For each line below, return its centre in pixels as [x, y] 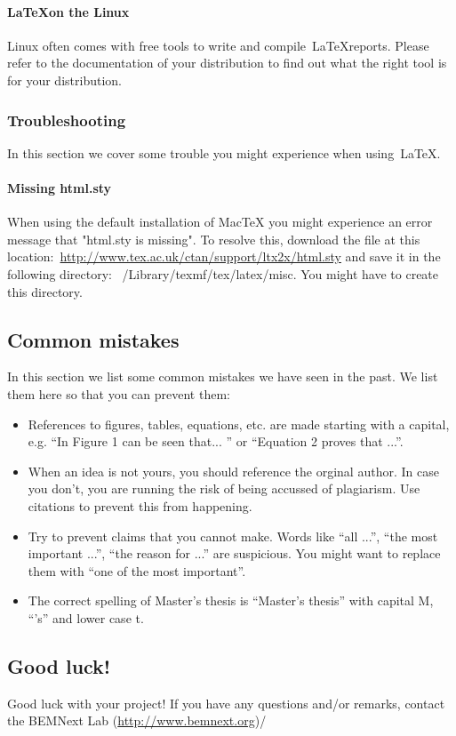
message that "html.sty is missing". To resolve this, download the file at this [214, 239]
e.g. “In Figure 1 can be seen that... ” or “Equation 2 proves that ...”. [216, 441]
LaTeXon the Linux [68, 11]
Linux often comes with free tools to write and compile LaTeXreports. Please [218, 45]
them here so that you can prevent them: [119, 393]
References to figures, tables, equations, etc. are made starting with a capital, [239, 424]
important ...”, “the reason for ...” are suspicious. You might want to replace [234, 553]
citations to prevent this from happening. [140, 505]
